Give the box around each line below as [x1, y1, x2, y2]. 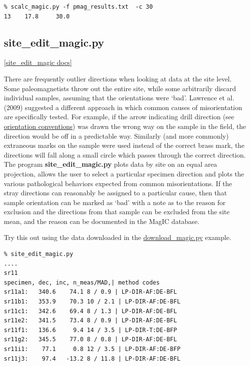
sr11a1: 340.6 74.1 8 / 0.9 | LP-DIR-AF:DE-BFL [4, 288, 177, 296]
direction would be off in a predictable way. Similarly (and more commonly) [4, 130, 229, 141]
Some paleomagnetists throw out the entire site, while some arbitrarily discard [4, 83, 236, 93]
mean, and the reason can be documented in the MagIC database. [4, 216, 200, 226]
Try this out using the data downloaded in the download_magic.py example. [4, 232, 232, 242]
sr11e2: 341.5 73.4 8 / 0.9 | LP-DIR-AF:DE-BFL [4, 317, 177, 324]
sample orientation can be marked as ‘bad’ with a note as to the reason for [4, 197, 226, 207]
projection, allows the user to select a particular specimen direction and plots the [4, 168, 244, 178]
